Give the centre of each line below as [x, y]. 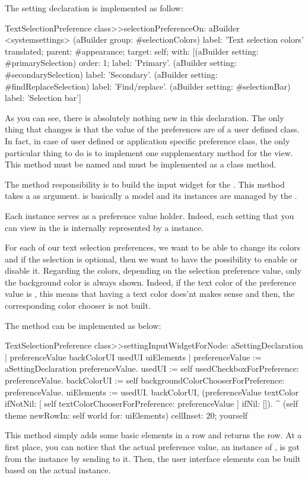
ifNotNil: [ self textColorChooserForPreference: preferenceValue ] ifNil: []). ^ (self [152, 403]
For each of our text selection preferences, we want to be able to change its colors [153, 247]
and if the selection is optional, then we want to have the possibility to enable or [151, 259]
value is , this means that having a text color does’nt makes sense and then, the [150, 294]
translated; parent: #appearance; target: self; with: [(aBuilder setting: [132, 51]
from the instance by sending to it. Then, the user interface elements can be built [153, 458]
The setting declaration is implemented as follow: [94, 8]
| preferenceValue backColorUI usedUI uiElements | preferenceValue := [133, 357]
